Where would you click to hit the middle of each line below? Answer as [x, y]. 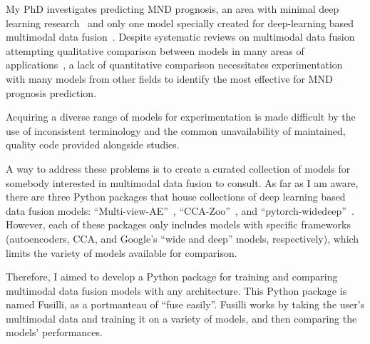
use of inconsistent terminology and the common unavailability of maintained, [176, 130]
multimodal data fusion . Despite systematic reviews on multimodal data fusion [180, 37]
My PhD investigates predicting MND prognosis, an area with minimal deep [173, 9]
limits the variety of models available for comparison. [122, 252]
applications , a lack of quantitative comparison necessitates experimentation [174, 65]
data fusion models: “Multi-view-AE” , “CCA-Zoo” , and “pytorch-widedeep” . [180, 210]
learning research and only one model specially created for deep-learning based [180, 22]
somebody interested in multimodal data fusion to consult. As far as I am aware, [182, 182]
